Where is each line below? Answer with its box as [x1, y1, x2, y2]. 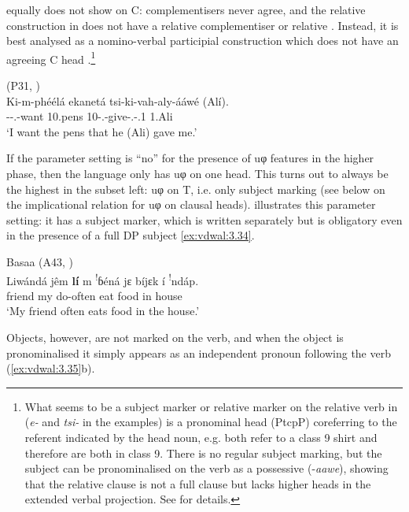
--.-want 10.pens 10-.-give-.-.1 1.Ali [6, 108, 173, 124]
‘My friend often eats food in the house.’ [6, 302, 200, 319]
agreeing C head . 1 [6, 48, 96, 67]
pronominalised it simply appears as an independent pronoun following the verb [6, 344, 391, 361]
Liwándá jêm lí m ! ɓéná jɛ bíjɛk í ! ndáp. [6, 269, 199, 288]
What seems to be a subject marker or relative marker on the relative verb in [24, 398, 398, 414]
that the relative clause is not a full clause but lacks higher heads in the [24, 475, 371, 492]
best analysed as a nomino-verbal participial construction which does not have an [6, 32, 399, 49]
